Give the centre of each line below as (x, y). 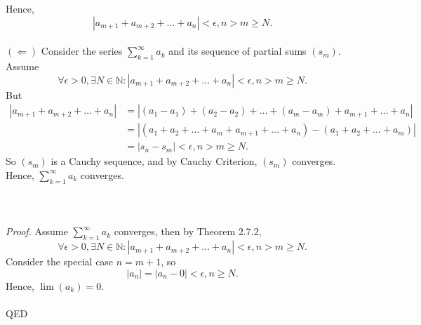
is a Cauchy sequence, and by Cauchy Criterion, (154, 161)
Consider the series (82, 51)
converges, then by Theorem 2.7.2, (188, 231)
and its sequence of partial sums (238, 51)
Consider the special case (60, 261)
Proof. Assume (37, 231)
